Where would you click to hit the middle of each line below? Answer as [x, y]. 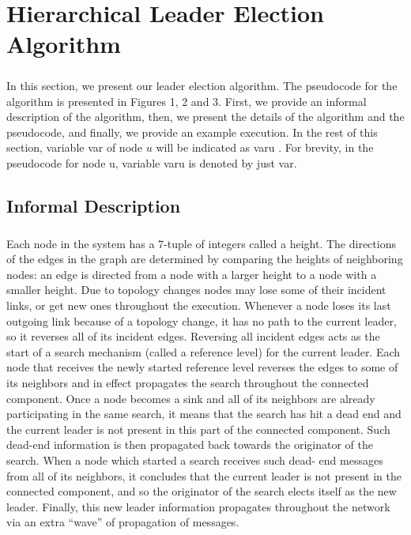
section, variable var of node [75, 147]
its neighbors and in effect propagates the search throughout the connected [188, 382]
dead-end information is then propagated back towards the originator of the [190, 445]
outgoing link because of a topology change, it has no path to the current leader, [202, 320]
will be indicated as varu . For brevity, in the [265, 147]
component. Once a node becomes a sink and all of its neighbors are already [191, 398]
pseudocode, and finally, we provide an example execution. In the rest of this [192, 132]
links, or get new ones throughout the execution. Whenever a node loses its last [199, 305]
